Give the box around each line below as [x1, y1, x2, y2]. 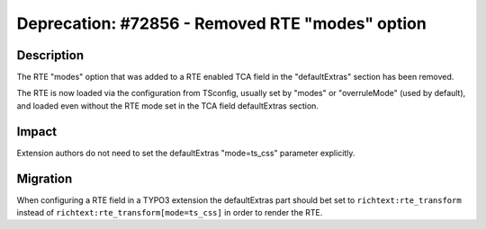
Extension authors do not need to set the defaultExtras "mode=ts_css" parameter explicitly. [16, 147, 355, 158]
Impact [16, 124, 58, 139]
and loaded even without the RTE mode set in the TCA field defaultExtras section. [16, 100, 319, 111]
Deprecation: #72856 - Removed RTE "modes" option [16, 13, 427, 33]
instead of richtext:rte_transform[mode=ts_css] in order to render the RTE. [16, 207, 323, 218]
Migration [16, 171, 73, 186]
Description [16, 48, 85, 63]
